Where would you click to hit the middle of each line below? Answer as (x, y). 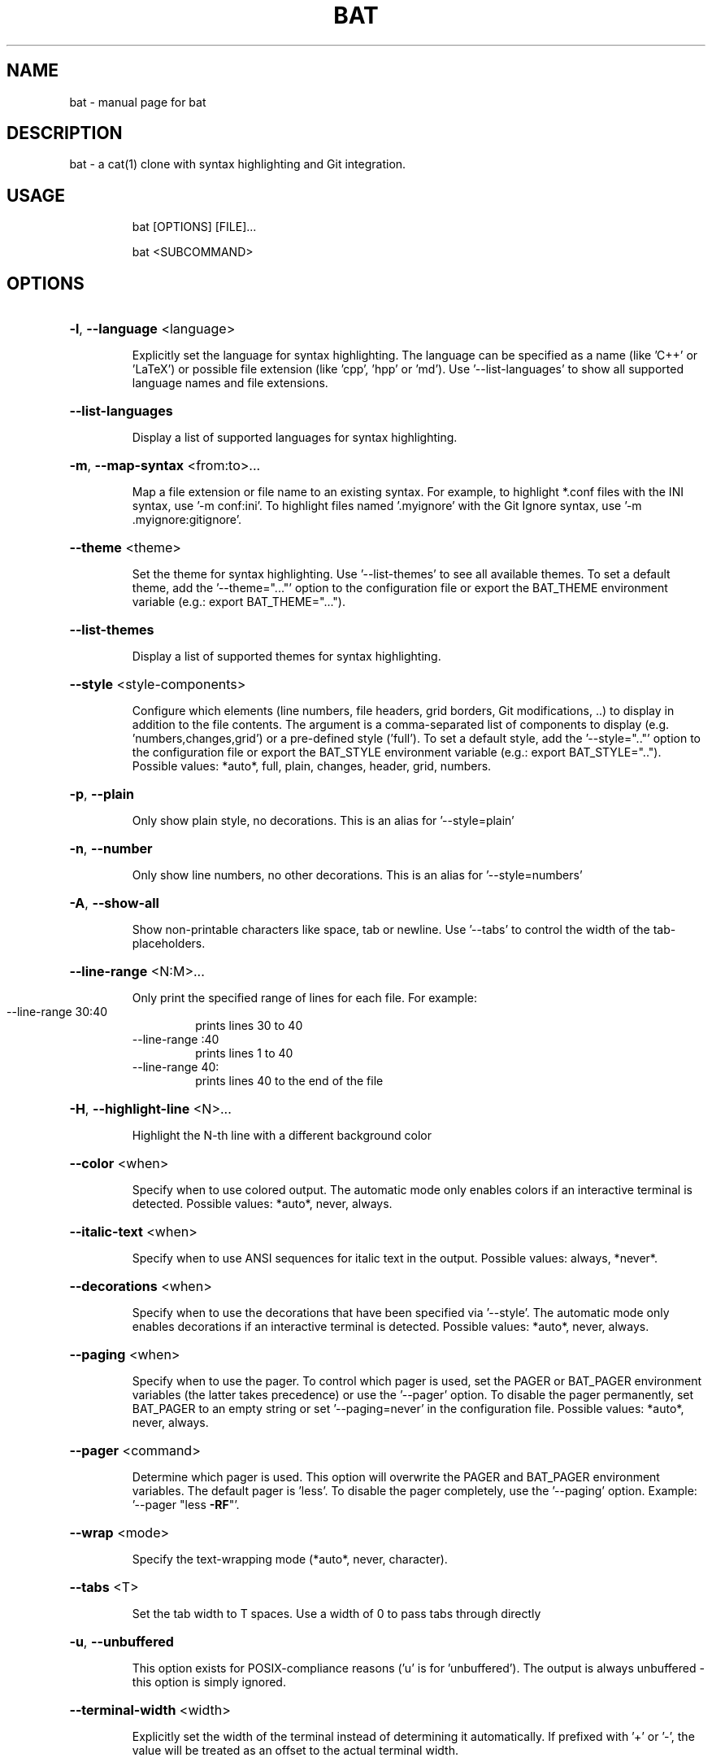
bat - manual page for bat (138, 102)
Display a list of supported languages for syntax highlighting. (295, 438)
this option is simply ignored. (209, 1682)
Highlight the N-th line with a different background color (282, 1136)
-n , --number (111, 849)
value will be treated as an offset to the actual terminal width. (295, 1751)
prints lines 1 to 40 (244, 1053)
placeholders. (169, 944)
